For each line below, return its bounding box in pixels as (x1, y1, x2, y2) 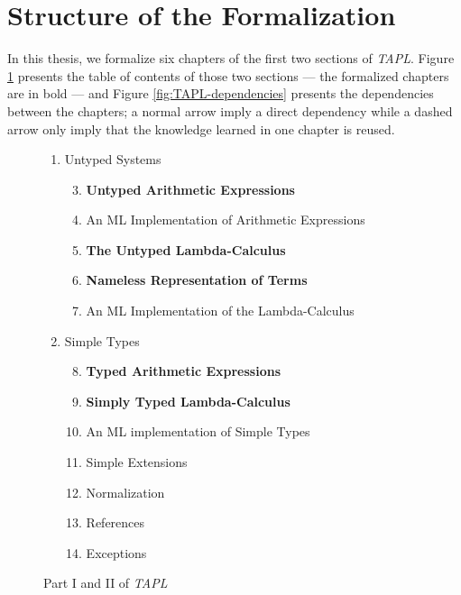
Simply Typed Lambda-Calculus (86, 391, 290, 410)
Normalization (86, 482, 165, 501)
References (86, 513, 145, 532)
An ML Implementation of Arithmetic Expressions (86, 210, 365, 229)
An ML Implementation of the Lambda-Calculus (86, 301, 355, 320)
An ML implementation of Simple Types (86, 422, 310, 441)
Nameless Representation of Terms (86, 270, 308, 289)
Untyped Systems (64, 150, 161, 169)
